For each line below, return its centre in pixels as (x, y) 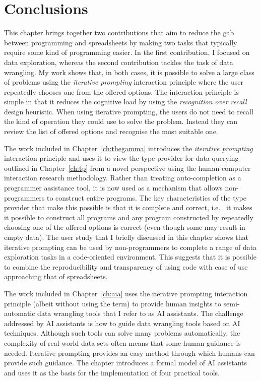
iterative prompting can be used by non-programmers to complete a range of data (130, 247)
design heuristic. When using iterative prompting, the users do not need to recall (129, 111)
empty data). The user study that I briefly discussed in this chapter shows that (126, 237)
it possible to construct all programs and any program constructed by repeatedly (129, 217)
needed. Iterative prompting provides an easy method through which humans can (129, 353)
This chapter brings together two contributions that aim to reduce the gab (119, 33)
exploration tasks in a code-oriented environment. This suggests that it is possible (130, 257)
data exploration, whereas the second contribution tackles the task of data (119, 62)
